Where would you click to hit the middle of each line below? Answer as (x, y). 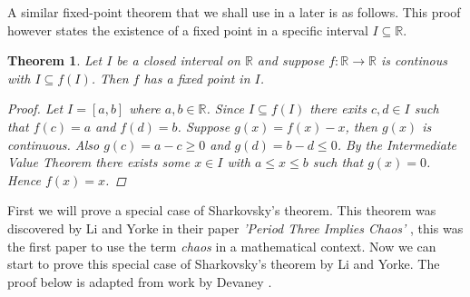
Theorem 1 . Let (55, 60)
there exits (338, 109)
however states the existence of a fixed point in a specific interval (188, 30)
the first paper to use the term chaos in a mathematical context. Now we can (222, 246)
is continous (414, 60)
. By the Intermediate (397, 144)
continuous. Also (54, 144)
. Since (225, 109)
